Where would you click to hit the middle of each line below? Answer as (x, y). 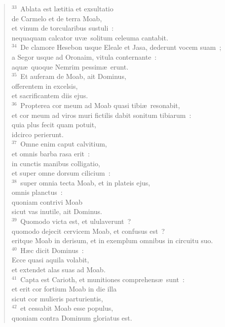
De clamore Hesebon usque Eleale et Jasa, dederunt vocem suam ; (121, 47)
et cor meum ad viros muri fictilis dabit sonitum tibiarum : (101, 115)
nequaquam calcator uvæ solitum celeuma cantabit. (90, 37)
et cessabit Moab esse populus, (67, 308)
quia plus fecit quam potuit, (54, 125)
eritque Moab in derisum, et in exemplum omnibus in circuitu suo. (112, 240)
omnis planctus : (37, 192)
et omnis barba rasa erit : (51, 153)
